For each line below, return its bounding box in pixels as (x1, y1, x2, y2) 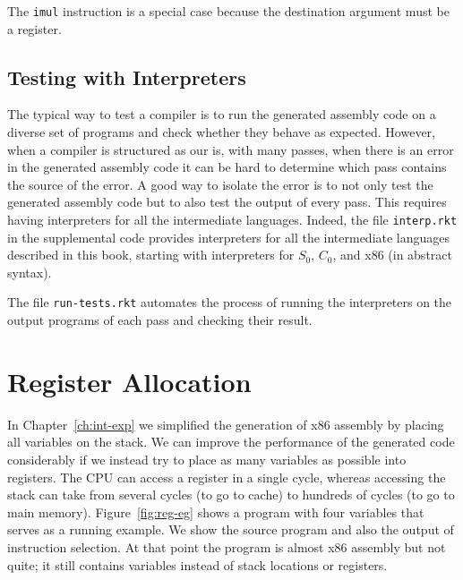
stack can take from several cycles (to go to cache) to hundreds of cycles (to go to (7, 485, 455, 504)
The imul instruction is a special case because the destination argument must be (7, 2, 450, 20)
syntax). (7, 262, 52, 281)
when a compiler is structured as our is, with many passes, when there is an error (7, 140, 454, 158)
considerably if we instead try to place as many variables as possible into (7, 450, 407, 469)
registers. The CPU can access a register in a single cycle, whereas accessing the (7, 467, 446, 486)
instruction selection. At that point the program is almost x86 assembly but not (7, 537, 446, 556)
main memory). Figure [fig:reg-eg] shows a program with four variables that (7, 502, 424, 521)
